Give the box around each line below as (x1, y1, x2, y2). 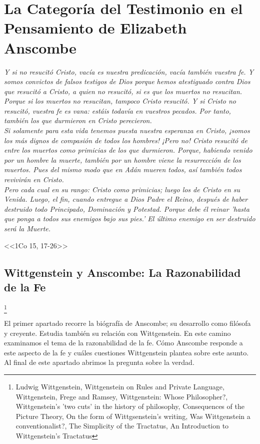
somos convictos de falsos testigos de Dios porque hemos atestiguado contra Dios (4, 76, 250, 87)
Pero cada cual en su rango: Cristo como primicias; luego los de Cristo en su (4, 184, 240, 194)
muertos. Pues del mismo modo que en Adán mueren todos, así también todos (4, 164, 242, 175)
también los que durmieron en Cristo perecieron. (4, 115, 152, 126)
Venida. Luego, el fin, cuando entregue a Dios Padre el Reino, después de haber (4, 194, 248, 204)
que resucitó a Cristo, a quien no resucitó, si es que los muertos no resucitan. (4, 86, 242, 96)
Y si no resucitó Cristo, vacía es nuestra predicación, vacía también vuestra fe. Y (4, 66, 254, 77)
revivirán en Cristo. (4, 174, 64, 185)
